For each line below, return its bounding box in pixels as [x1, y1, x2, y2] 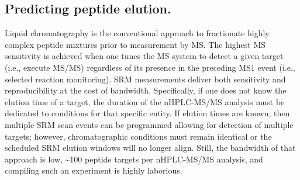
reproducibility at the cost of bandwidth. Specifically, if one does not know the [5, 84, 287, 96]
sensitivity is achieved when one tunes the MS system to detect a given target [5, 50, 284, 62]
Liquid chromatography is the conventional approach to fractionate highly [5, 27, 270, 39]
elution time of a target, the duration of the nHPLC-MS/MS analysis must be [5, 95, 285, 108]
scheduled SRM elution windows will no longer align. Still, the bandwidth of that [5, 141, 296, 154]
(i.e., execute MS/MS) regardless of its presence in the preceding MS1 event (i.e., [5, 61, 295, 73]
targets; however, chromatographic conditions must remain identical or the [5, 130, 272, 142]
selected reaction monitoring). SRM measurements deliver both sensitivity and [5, 72, 286, 85]
